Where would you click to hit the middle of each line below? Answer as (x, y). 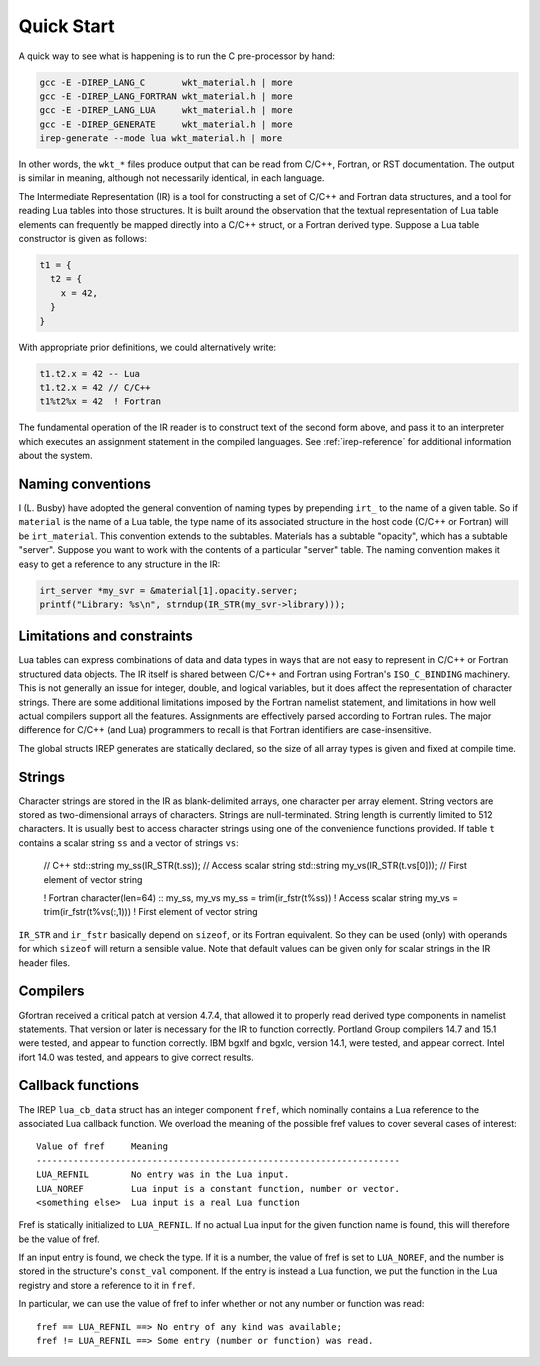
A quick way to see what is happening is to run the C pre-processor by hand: (176, 56)
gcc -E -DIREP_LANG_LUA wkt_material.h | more (166, 110)
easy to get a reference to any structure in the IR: (119, 564)
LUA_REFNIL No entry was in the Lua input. (163, 1174)
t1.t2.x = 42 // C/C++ (95, 387)
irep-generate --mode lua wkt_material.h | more (161, 138)
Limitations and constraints (106, 636)
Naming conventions (85, 483)
